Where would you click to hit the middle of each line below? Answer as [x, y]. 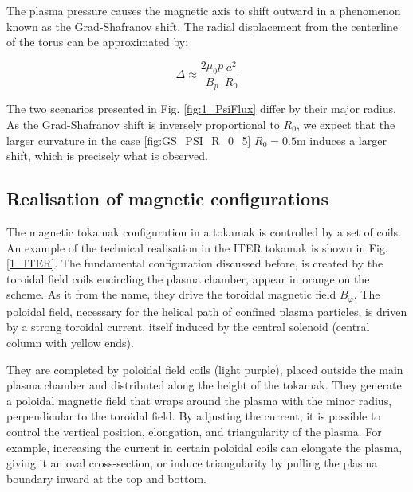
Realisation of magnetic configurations [167, 199]
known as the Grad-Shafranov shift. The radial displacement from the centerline [202, 26]
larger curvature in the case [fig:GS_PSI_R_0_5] [129, 140]
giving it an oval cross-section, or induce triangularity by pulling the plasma [192, 463]
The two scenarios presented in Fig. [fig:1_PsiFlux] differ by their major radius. [201, 109]
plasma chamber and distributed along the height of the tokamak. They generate [204, 385]
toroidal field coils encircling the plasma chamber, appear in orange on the [188, 278]
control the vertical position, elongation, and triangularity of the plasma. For [194, 431]
